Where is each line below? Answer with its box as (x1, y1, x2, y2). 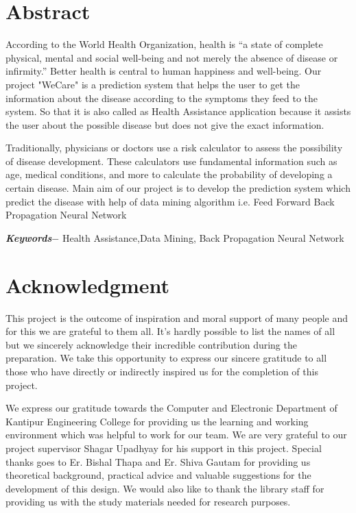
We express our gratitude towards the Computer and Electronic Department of (5, 401, 337, 415)
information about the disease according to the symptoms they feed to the (5, 90, 318, 105)
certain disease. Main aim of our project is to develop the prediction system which (5, 181, 351, 195)
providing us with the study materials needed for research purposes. (5, 495, 291, 509)
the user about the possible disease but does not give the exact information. (5, 117, 324, 132)
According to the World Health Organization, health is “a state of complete (5, 37, 323, 51)
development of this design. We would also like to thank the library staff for (5, 481, 324, 495)
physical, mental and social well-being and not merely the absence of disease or (5, 50, 338, 64)
